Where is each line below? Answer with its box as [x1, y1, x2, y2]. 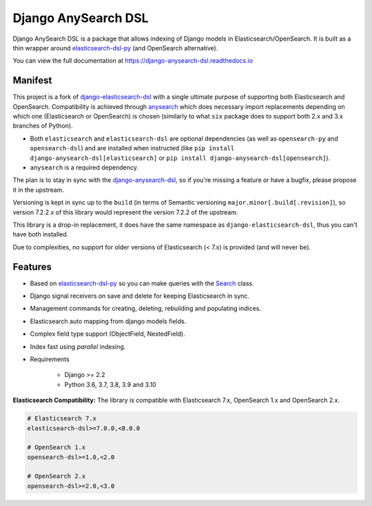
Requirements [30, 355, 70, 363]
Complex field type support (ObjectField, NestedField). [30, 330, 185, 338]
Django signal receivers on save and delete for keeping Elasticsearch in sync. [30, 292, 250, 300]
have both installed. [12, 230, 69, 239]
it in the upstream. [12, 185, 65, 194]
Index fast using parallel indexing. [30, 342, 126, 351]
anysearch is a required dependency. [30, 163, 139, 172]
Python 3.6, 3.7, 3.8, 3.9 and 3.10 [64, 380, 156, 389]
